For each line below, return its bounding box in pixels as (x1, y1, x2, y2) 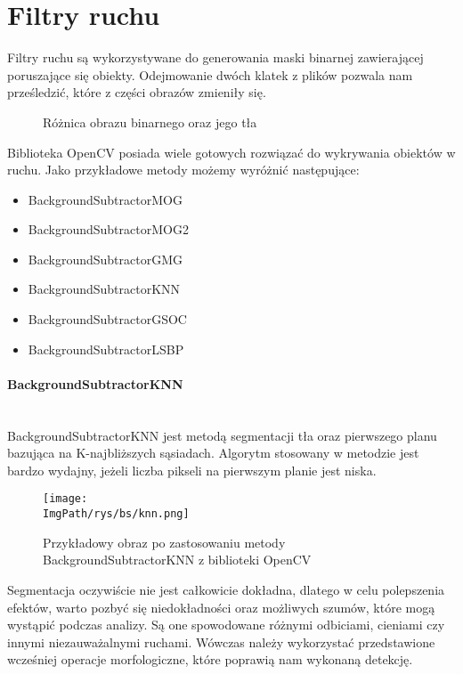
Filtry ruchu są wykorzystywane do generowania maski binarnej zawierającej (7, 48, 424, 67)
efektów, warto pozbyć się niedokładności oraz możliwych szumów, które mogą (7, 597, 435, 616)
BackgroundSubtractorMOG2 (28, 220, 189, 239)
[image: (43, 492, 88, 506)
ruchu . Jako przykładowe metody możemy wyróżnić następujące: (7, 160, 360, 179)
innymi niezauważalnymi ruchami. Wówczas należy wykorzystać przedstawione (7, 632, 435, 651)
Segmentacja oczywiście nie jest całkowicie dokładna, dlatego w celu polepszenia (7, 580, 445, 598)
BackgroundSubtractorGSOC (28, 310, 187, 329)
